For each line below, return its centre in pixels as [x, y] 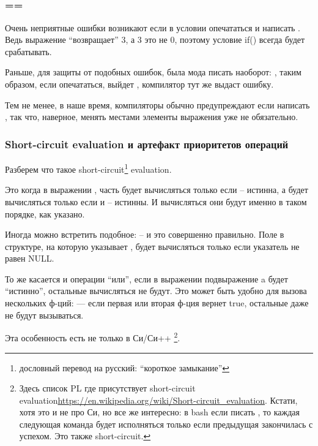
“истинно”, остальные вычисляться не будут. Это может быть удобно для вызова [156, 291]
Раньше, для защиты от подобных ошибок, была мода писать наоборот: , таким [153, 72]
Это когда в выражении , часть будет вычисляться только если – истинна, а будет [157, 190]
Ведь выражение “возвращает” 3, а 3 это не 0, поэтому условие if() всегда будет [155, 40]
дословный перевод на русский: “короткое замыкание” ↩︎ [124, 367]
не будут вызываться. [44, 315]
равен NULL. [30, 258]
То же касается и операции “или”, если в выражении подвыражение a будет [146, 278]
